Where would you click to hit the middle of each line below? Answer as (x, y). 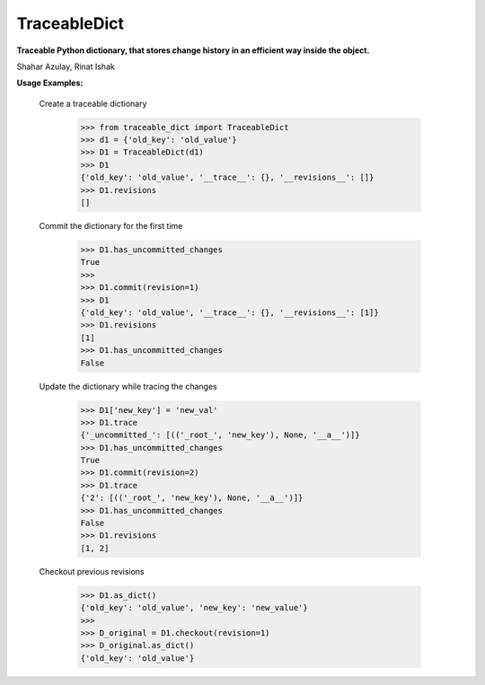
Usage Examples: (50, 83)
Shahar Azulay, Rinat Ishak (66, 66)
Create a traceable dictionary (93, 103)
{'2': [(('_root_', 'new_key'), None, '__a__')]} (192, 498)
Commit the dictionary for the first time (111, 226)
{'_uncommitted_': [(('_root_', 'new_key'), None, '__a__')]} (220, 435)
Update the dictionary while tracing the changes (128, 386)
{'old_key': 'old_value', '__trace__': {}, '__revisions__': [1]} (229, 312)
